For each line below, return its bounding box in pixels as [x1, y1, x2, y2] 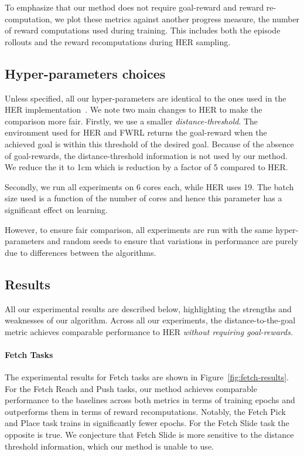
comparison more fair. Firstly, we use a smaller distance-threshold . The [5, 114, 258, 127]
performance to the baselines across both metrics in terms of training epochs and [5, 394, 295, 406]
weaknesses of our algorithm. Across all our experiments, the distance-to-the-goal [5, 314, 296, 326]
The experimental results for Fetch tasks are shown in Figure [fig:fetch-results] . [5, 371, 289, 383]
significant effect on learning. [5, 203, 108, 215]
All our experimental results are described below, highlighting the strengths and [5, 302, 292, 315]
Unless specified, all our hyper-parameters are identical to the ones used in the [5, 92, 286, 104]
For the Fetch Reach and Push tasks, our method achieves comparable [5, 382, 257, 394]
